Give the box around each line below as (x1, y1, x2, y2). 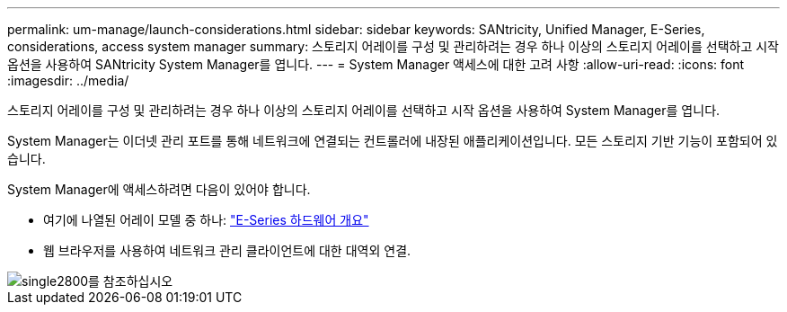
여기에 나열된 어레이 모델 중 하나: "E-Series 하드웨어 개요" (43, 212, 369, 227)
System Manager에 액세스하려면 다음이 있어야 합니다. (7, 182, 311, 197)
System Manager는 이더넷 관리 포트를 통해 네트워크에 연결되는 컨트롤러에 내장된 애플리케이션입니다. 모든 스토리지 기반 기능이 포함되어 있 (7, 133, 778, 148)
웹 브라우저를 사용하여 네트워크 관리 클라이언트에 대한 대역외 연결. (43, 243, 411, 258)
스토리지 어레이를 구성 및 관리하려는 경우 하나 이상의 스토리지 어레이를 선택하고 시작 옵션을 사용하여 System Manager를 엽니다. (7, 103, 721, 118)
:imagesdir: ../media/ (7, 73, 129, 88)
